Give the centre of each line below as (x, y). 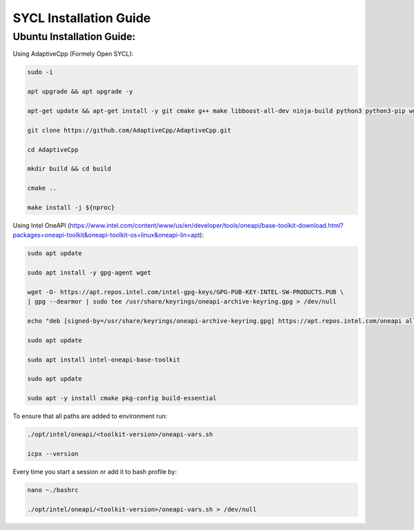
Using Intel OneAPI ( (41, 225)
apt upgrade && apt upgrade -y (80, 92)
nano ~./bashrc (53, 490)
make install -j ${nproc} (71, 207)
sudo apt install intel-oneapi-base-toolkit (104, 360)
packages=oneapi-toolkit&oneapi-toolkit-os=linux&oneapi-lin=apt (106, 235)
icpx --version (53, 453)
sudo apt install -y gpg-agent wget (89, 272)
